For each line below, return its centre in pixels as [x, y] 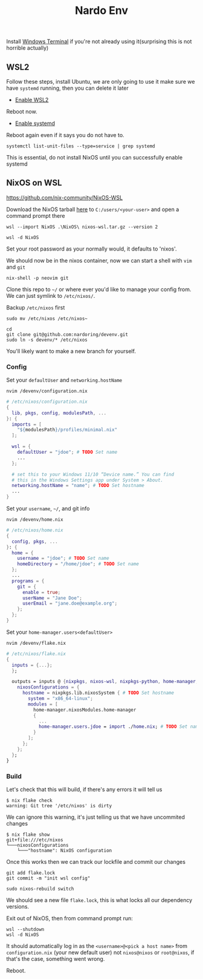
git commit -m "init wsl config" [48, 878]
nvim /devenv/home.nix [35, 520]
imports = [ [27, 424]
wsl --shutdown [25, 929]
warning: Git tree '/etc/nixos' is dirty [59, 806]
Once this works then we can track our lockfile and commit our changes [96, 861]
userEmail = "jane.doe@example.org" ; [70, 604]
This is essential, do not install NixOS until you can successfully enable [95, 157]
